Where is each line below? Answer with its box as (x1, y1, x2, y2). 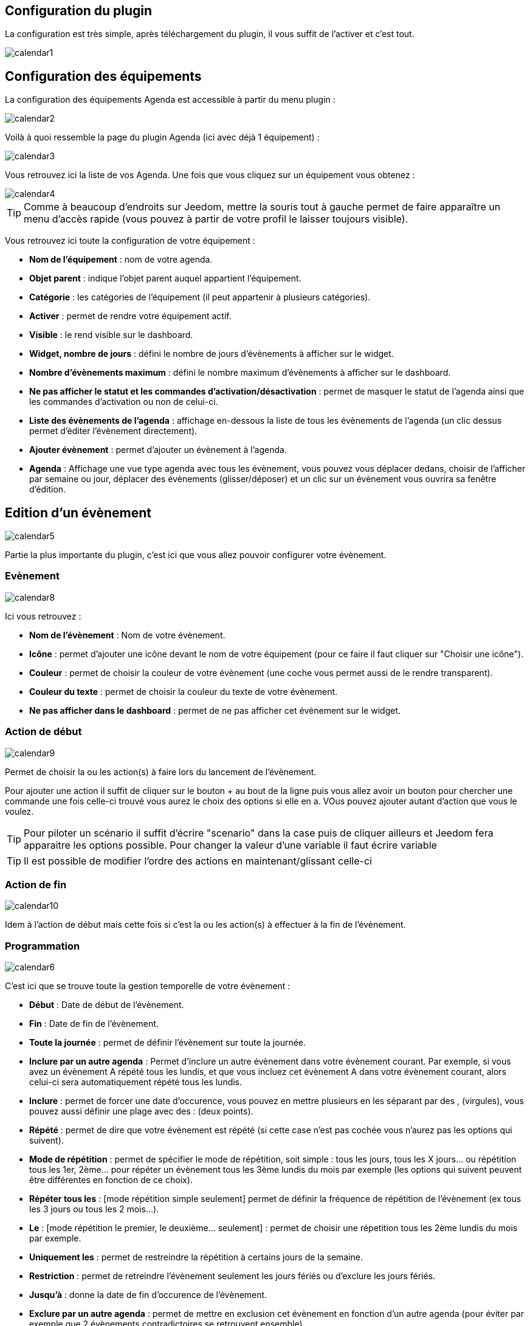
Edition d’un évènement (5, 505, 151, 520)
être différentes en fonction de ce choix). (29, 1175, 193, 1186)
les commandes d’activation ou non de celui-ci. (29, 396, 218, 407)
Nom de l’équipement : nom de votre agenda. (29, 254, 213, 265)
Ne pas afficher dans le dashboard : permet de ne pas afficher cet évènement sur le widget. (29, 705, 401, 716)
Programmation (5, 939, 80, 952)
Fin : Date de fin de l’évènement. (29, 1018, 159, 1029)
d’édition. (29, 484, 66, 495)
